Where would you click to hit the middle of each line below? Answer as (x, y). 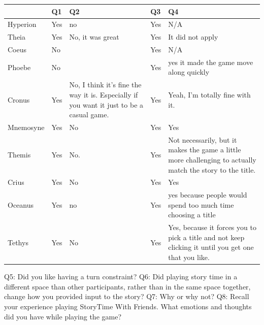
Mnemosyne (26, 127)
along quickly (189, 72)
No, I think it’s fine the (105, 85)
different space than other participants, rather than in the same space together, (127, 286)
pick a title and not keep (206, 237)
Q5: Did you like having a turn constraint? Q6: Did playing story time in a (121, 277)
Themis (19, 155)
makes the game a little (205, 150)
